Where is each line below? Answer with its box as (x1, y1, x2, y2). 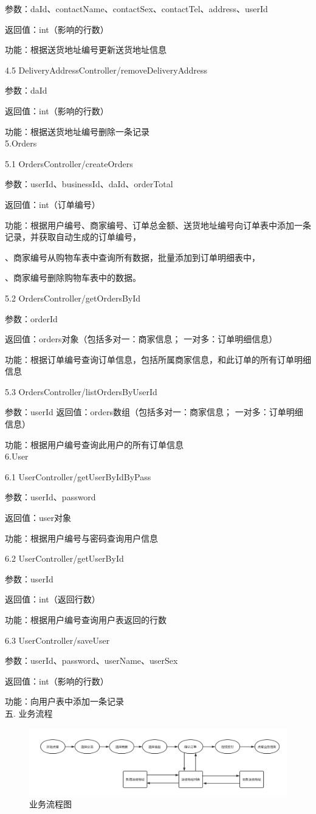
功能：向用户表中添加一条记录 (5, 695, 124, 708)
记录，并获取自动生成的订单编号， (5, 230, 141, 243)
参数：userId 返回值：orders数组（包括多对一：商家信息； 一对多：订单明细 (5, 405, 303, 418)
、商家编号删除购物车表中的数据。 (5, 271, 141, 284)
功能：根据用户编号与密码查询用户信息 (5, 531, 158, 544)
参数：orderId (5, 312, 58, 325)
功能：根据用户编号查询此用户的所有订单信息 (5, 438, 184, 450)
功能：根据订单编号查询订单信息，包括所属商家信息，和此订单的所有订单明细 (5, 353, 311, 365)
